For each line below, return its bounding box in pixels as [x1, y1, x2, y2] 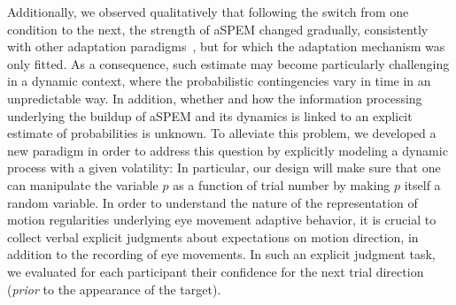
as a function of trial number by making [173, 175, 390, 194]
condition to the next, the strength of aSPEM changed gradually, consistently [7, 19, 429, 38]
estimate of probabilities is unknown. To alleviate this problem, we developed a [7, 124, 437, 142]
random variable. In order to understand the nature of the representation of [7, 193, 418, 211]
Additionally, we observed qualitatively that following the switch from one [7, 3, 409, 20]
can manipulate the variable [7, 175, 158, 194]
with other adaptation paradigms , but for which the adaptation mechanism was [7, 37, 445, 56]
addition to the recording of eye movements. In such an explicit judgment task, [7, 245, 436, 263]
